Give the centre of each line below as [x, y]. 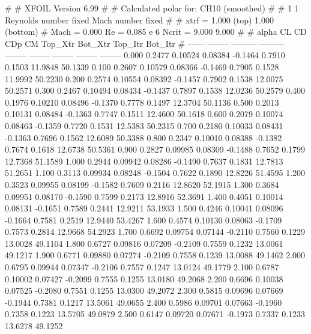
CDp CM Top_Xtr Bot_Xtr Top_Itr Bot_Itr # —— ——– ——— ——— [145, 43]
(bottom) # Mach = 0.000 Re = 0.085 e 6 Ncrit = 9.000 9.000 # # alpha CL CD [156, 32]
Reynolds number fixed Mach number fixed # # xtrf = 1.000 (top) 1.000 [140, 20]
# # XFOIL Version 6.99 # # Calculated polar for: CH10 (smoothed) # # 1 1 [152, 8]
